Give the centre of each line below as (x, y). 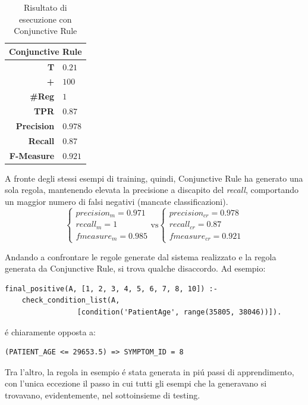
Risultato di (45, 7)
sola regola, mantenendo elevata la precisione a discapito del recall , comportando (152, 190)
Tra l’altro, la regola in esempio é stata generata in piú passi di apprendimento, (150, 371)
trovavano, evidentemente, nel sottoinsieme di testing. (103, 395)
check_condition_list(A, (71, 300)
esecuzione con (45, 19)
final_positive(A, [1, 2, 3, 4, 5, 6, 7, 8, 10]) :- (111, 289)
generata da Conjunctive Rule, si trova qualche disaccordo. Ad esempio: (135, 268)
